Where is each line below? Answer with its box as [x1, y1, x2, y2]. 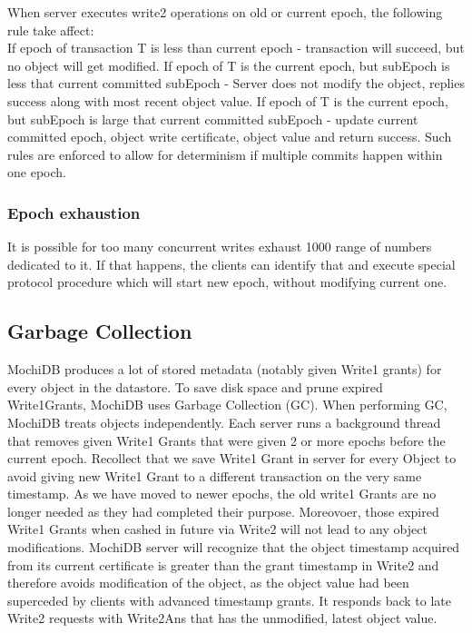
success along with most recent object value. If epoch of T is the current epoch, [7, 91, 448, 110]
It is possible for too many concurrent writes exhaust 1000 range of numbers [7, 237, 432, 256]
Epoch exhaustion [7, 201, 141, 223]
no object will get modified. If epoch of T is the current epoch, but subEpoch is [7, 55, 450, 74]
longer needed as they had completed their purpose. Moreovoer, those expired [7, 501, 439, 520]
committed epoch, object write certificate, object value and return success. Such [7, 127, 452, 146]
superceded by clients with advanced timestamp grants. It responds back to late [7, 590, 451, 609]
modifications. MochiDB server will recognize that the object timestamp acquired [7, 538, 460, 557]
